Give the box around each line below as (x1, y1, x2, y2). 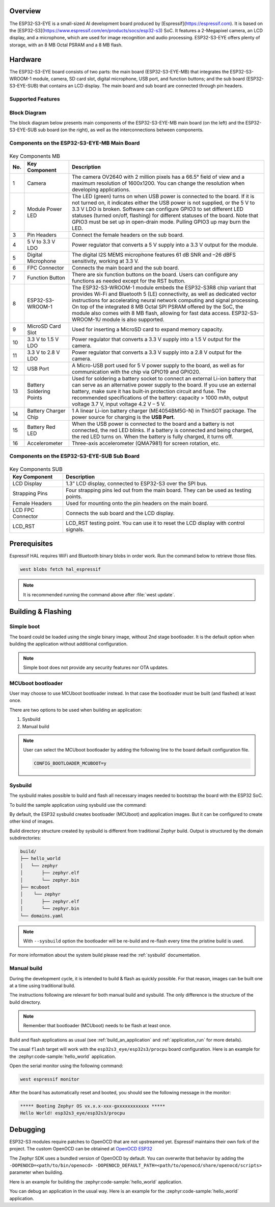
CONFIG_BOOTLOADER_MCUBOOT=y (34, 761, 107, 766)
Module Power (27, 205, 62, 212)
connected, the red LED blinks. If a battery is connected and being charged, (71, 426, 254, 433)
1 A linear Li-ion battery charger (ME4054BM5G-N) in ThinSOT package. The (71, 407, 257, 414)
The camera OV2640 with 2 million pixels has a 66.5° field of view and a (71, 173, 245, 180)
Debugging (9, 1125, 46, 1133)
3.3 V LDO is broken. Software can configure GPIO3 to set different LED (71, 205, 244, 212)
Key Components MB (9, 152, 61, 159)
